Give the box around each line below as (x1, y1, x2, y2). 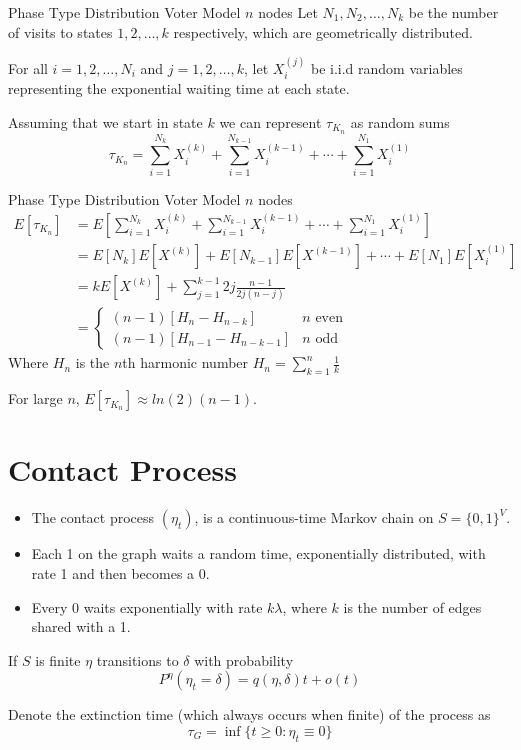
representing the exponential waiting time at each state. (8, 78, 350, 99)
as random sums (350, 112, 450, 133)
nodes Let (258, 2, 318, 22)
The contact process (31, 507, 155, 528)
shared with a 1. (31, 616, 131, 637)
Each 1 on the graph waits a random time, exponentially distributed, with (31, 543, 486, 564)
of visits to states (8, 21, 113, 42)
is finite (35, 649, 81, 670)
